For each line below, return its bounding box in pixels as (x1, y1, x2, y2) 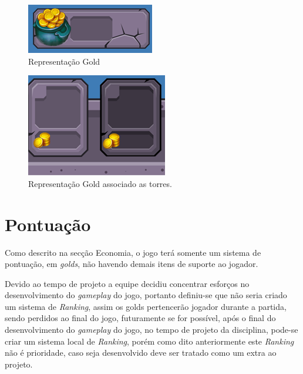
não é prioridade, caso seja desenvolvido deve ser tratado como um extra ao (5, 346, 277, 359)
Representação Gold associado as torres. (28, 177, 172, 189)
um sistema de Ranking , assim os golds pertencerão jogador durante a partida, (5, 300, 287, 312)
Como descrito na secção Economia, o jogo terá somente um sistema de (5, 246, 261, 258)
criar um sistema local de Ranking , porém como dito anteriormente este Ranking (5, 335, 294, 347)
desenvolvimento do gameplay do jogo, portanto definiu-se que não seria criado (5, 289, 287, 301)
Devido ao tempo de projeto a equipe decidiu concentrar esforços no (5, 277, 250, 289)
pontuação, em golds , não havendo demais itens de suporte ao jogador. (5, 258, 258, 270)
